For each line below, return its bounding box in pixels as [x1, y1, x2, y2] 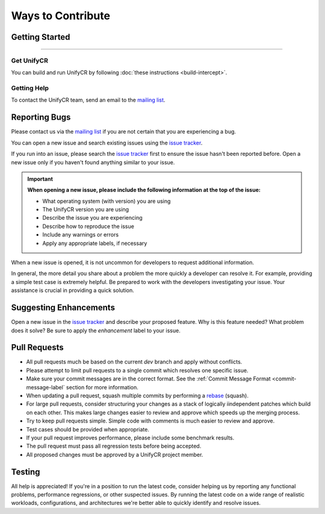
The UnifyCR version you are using [42, 206, 129, 213]
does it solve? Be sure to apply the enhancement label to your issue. [11, 327, 181, 334]
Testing [11, 466, 40, 477]
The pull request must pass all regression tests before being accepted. [26, 442, 202, 450]
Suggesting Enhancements [11, 303, 116, 313]
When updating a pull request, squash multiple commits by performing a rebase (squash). [26, 392, 249, 399]
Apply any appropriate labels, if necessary [42, 240, 147, 247]
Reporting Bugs [11, 112, 71, 123]
